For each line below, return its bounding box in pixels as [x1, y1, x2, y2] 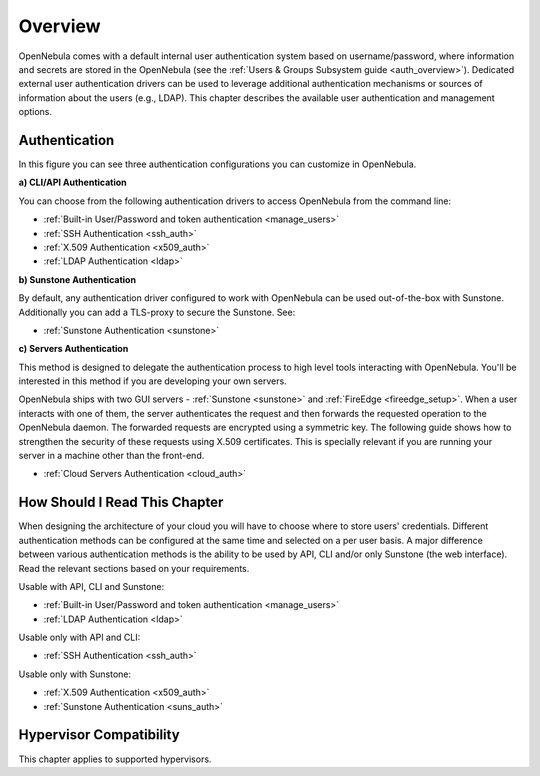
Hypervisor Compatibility [18, 726, 180, 744]
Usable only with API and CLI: [18, 631, 141, 644]
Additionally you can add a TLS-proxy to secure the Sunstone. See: [18, 306, 296, 318]
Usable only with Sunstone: [18, 668, 132, 680]
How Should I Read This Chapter [18, 494, 224, 511]
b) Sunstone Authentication [18, 273, 137, 285]
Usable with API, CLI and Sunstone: [18, 580, 165, 592]
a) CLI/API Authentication [18, 176, 127, 189]
